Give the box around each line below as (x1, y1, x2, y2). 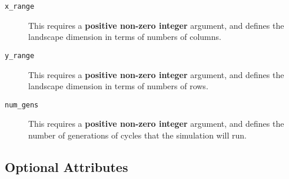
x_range (5, 2, 35, 11)
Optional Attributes (5, 157, 128, 175)
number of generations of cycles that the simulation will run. (28, 129, 247, 141)
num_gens (5, 100, 39, 109)
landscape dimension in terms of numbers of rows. (28, 80, 208, 92)
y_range (5, 51, 35, 60)
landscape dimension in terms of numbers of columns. (28, 31, 221, 43)
